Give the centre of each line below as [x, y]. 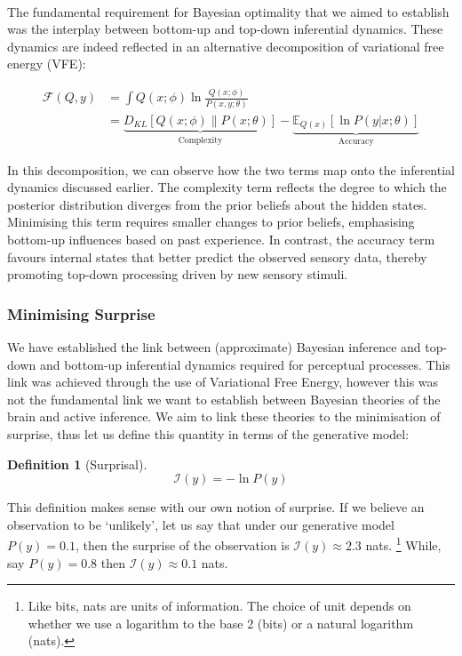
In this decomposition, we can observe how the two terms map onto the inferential [231, 169]
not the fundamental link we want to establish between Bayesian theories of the [224, 399]
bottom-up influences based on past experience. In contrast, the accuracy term [221, 239]
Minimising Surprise [81, 313]
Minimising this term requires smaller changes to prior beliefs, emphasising [211, 222]
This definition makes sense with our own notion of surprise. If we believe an [216, 507]
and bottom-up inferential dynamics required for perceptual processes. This [245, 364]
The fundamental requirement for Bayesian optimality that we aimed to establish [228, 11]
